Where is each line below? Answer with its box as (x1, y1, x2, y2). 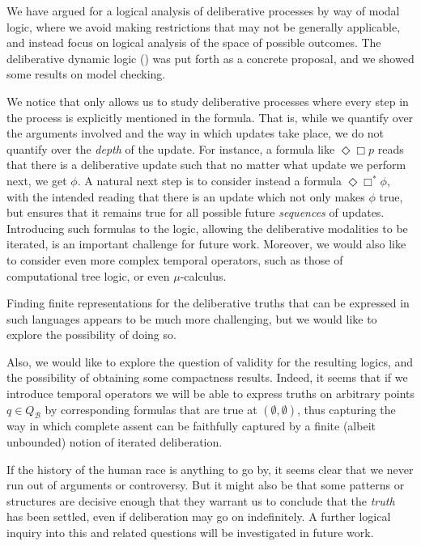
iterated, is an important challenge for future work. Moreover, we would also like (6, 235, 406, 252)
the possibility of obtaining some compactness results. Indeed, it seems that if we (6, 369, 408, 386)
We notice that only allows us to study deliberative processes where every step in (6, 92, 409, 109)
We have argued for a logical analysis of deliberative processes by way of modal (6, 2, 400, 19)
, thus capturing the (296, 400, 396, 417)
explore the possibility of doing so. (6, 326, 176, 343)
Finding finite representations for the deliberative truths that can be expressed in (6, 294, 410, 311)
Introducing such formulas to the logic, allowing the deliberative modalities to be (6, 219, 408, 236)
